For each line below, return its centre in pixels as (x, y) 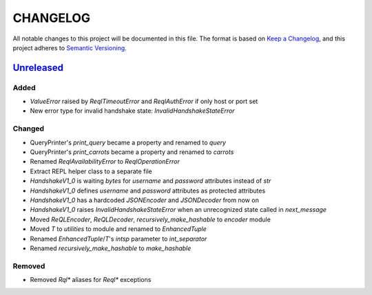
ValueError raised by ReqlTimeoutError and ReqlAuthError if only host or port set (144, 101)
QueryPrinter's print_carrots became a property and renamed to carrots (132, 152)
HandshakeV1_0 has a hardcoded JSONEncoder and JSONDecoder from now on (145, 200)
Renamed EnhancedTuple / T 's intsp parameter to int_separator (118, 239)
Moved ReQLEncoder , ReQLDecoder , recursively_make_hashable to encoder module (151, 219)
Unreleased (38, 68)
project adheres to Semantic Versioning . (70, 47)
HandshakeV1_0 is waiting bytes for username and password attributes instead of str (151, 181)
